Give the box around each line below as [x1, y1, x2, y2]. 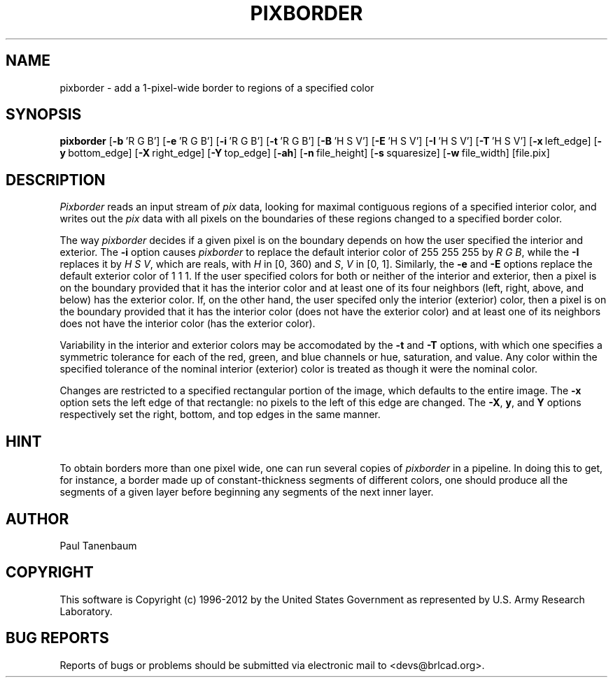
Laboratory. [59, 605, 113, 617]
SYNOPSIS [6, 106, 82, 124]
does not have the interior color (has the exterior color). [59, 317, 316, 330]
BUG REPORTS [6, 629, 109, 647]
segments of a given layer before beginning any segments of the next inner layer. [59, 486, 434, 498]
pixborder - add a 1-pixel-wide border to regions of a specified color [59, 81, 374, 94]
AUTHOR [6, 510, 69, 528]
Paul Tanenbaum [59, 539, 137, 552]
